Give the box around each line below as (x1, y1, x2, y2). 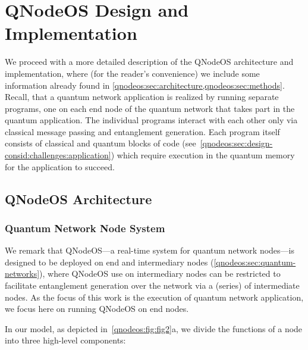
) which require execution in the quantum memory (111, 149, 295, 161)
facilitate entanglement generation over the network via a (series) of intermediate (5, 279, 300, 292)
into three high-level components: (5, 334, 126, 346)
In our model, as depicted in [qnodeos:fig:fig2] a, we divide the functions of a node (5, 322, 303, 335)
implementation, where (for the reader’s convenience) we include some (5, 67, 260, 79)
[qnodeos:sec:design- (200, 137, 273, 149)
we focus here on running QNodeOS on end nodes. (5, 302, 189, 315)
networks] (5, 267, 40, 280)
